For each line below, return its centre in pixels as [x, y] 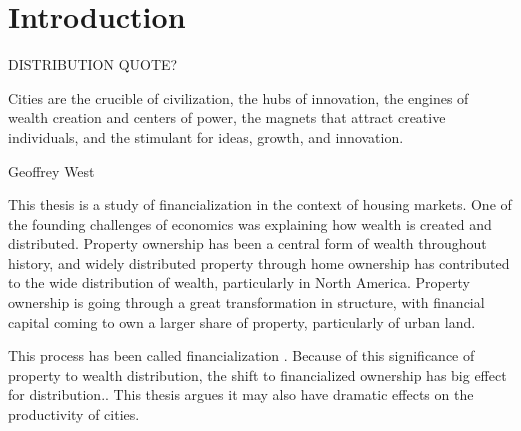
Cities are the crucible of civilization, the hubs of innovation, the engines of [238, 97]
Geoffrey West [51, 170]
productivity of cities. [74, 414]
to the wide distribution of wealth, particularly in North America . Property [239, 282]
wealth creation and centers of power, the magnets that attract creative [227, 117]
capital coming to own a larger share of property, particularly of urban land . [242, 321]
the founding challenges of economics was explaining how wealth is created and [250, 223]
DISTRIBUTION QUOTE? [93, 64]
